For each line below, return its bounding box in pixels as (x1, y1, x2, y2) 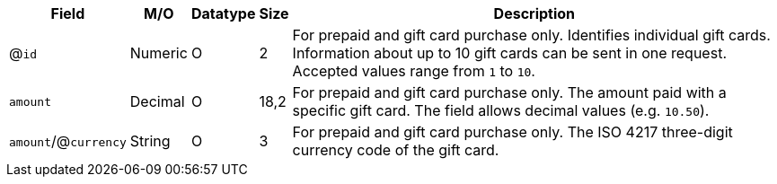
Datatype (190, 4, 256, 22)
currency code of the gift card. (292, 141, 499, 159)
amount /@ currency (9, 132, 127, 150)
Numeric (129, 44, 188, 62)
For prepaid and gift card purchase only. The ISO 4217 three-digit (292, 123, 733, 141)
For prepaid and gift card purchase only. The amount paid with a (292, 83, 727, 101)
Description (493, 4, 576, 22)
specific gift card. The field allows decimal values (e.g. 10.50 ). (292, 101, 710, 119)
